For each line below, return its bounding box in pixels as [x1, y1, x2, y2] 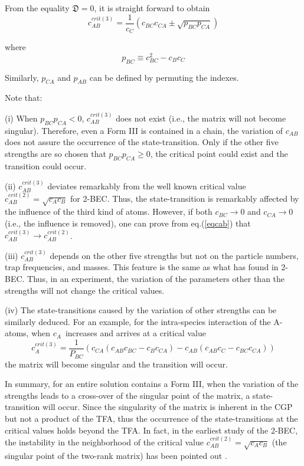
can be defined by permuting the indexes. [89, 71, 239, 83]
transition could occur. [5, 159, 87, 172]
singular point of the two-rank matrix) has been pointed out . [5, 449, 227, 461]
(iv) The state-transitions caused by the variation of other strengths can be [5, 304, 277, 316]
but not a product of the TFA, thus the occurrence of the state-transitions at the [5, 412, 298, 424]
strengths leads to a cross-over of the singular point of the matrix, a [5, 389, 250, 401]
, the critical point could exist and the [150, 147, 288, 159]
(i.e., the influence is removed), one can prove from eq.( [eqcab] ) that [5, 216, 251, 229]
